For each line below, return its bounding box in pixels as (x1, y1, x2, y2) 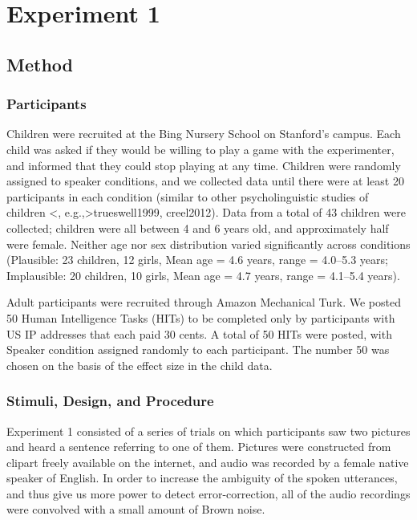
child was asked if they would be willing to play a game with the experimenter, (6, 140, 395, 157)
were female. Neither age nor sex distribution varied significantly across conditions (6, 235, 411, 252)
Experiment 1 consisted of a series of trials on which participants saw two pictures (6, 422, 411, 439)
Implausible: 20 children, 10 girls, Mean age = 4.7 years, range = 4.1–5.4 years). (6, 266, 400, 283)
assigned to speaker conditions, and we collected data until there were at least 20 (6, 173, 404, 189)
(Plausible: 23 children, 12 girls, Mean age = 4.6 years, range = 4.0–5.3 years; (6, 251, 388, 268)
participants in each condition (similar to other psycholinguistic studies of (6, 188, 369, 205)
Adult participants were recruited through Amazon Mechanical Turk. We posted (6, 294, 401, 311)
